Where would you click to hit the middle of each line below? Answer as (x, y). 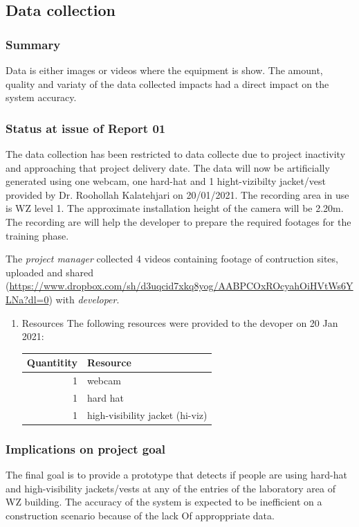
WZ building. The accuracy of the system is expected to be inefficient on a (164, 502)
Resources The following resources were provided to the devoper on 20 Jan (180, 322)
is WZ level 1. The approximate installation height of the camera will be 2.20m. (175, 208)
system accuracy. (41, 97)
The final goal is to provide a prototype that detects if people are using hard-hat (176, 475)
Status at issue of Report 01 (86, 128)
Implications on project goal (86, 448)
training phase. (37, 235)
